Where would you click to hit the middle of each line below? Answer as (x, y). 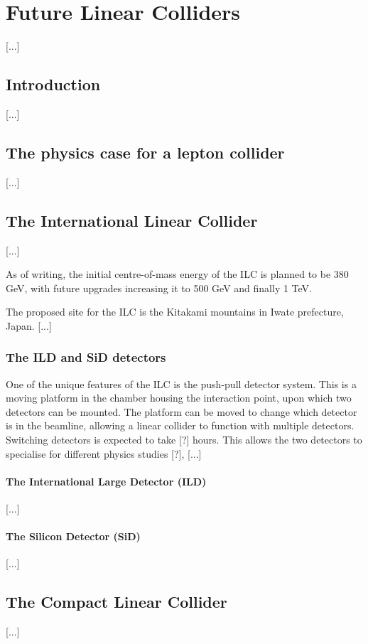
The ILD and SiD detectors (86, 357)
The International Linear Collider (132, 220)
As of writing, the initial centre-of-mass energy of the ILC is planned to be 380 (177, 274)
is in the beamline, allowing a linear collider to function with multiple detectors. (180, 425)
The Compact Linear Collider (117, 602)
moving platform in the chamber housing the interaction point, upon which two (179, 398)
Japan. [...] (29, 325)
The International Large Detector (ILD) (106, 481)
